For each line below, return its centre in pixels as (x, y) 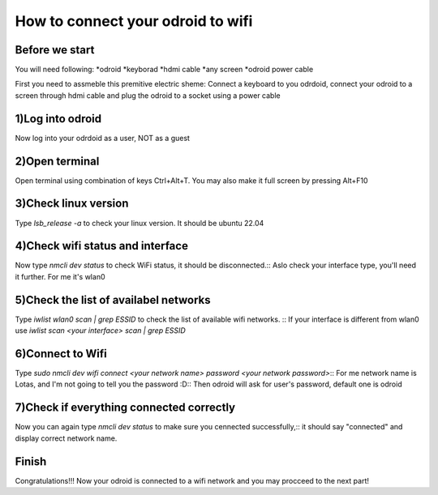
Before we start (55, 50)
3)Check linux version (72, 204)
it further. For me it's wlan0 (60, 276)
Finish (31, 461)
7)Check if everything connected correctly (125, 408)
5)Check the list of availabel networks (113, 300)
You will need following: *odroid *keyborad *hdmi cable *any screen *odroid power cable (164, 70)
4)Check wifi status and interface (101, 246)
